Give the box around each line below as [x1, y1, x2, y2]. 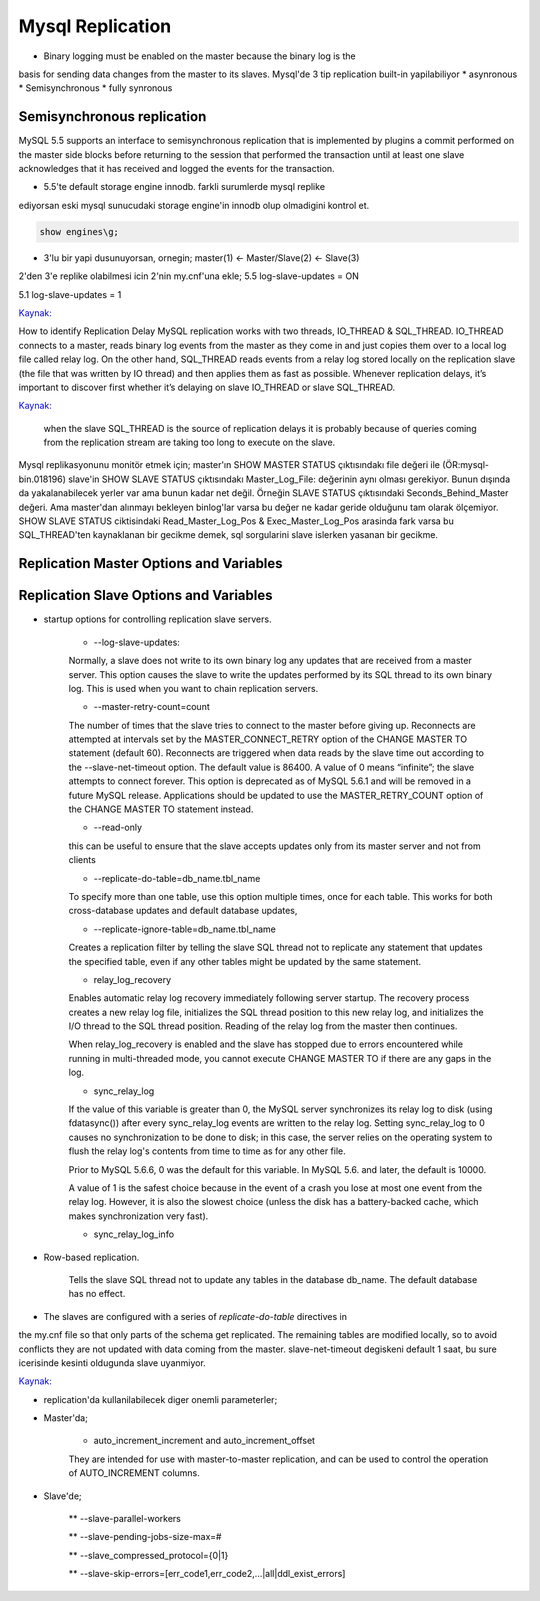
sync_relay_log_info [93, 1228, 175, 1240]
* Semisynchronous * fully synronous [18, 82, 173, 94]
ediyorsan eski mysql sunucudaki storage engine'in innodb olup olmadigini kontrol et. [18, 199, 370, 211]
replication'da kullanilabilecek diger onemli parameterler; [43, 1393, 278, 1405]
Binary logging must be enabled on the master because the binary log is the [43, 50, 356, 62]
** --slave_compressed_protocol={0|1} [68, 1549, 229, 1561]
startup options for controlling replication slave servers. [43, 613, 272, 625]
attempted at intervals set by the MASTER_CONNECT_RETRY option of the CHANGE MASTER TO [68, 733, 468, 745]
